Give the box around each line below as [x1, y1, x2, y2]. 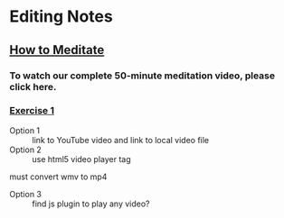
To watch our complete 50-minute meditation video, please [9, 69, 276, 82]
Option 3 [9, 188, 43, 199]
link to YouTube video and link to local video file [32, 134, 210, 145]
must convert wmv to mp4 [9, 171, 108, 182]
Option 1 [9, 124, 41, 136]
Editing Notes [9, 6, 113, 27]
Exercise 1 [9, 104, 55, 117]
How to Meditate [9, 42, 105, 58]
